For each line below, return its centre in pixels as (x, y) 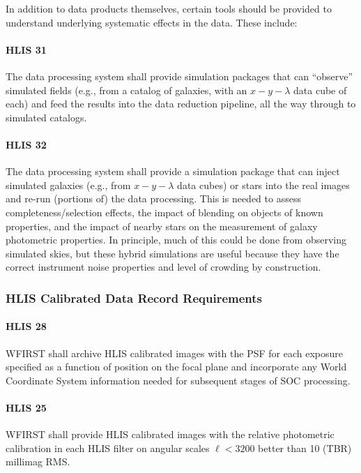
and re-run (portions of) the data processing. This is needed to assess (153, 198)
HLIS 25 (26, 407)
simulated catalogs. (46, 117)
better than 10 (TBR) (305, 448)
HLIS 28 (26, 326)
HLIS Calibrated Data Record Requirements (134, 298)
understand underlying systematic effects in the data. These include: (152, 22)
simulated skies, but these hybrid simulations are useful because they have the (172, 253)
